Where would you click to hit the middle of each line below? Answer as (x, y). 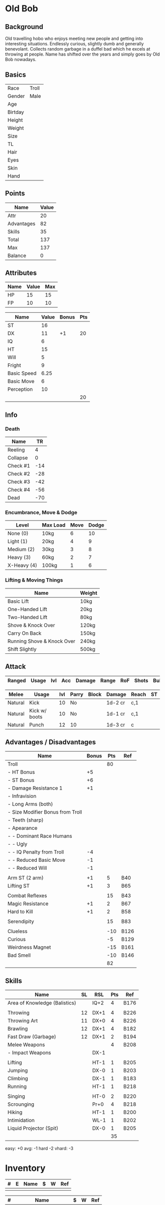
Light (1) (18, 541)
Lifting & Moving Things (34, 580)
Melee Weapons (26, 1045)
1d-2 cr (116, 703)
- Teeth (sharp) (26, 820)
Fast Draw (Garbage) (32, 1037)
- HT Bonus (21, 772)
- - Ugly (18, 844)
